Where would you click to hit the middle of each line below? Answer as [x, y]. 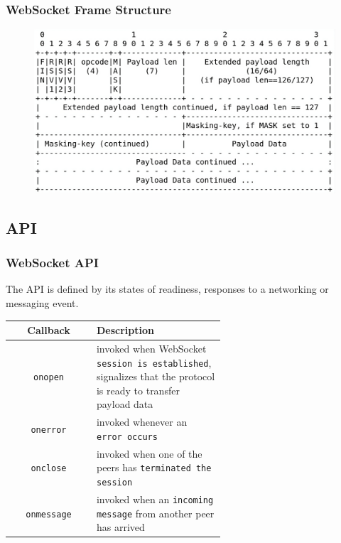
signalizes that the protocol [156, 376]
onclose [49, 469]
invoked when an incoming [155, 499]
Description [125, 330]
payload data [125, 404]
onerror [49, 430]
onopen [49, 378]
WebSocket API [52, 263]
